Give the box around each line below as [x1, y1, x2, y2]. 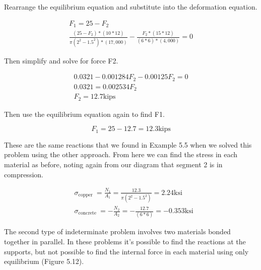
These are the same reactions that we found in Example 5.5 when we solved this [4, 139, 252, 150]
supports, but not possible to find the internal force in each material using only [4, 246, 249, 256]
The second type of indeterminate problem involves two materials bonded [4, 226, 231, 237]
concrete [78, 211, 97, 216]
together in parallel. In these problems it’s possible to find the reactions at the [4, 236, 246, 246]
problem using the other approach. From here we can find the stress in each [4, 149, 238, 160]
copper [78, 192, 93, 198]
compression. [4, 169, 43, 179]
